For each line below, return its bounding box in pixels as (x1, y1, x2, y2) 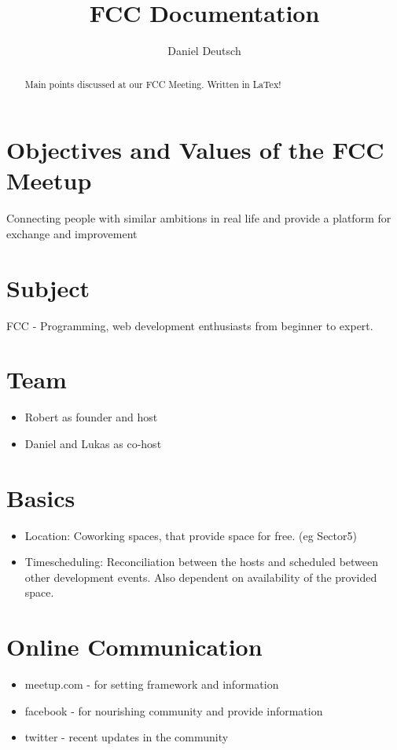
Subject (6, 271, 90, 303)
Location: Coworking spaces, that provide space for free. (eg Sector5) (24, 527, 357, 543)
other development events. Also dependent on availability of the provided (24, 568, 377, 585)
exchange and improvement (6, 225, 138, 241)
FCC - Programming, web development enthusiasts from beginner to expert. (6, 317, 373, 333)
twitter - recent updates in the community (24, 729, 229, 745)
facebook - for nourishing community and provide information (24, 702, 323, 719)
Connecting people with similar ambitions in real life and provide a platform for (6, 210, 391, 226)
